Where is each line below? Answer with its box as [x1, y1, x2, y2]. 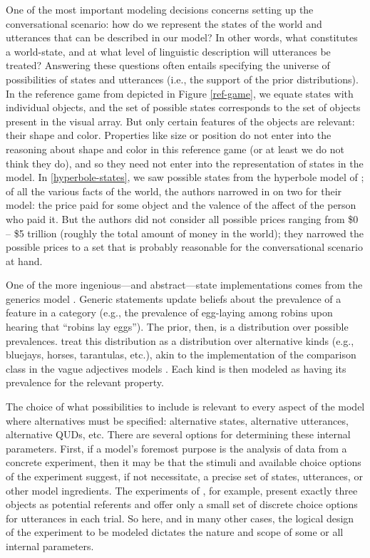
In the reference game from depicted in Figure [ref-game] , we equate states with [6, 86, 354, 100]
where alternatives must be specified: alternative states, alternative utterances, [6, 413, 349, 428]
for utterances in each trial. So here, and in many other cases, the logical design [6, 510, 354, 525]
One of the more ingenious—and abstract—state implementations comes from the [6, 277, 363, 292]
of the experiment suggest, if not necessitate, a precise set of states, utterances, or [6, 469, 363, 483]
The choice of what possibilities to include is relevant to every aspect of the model [6, 399, 365, 414]
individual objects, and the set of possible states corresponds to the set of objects [6, 100, 361, 115]
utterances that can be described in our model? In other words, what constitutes [6, 30, 358, 45]
